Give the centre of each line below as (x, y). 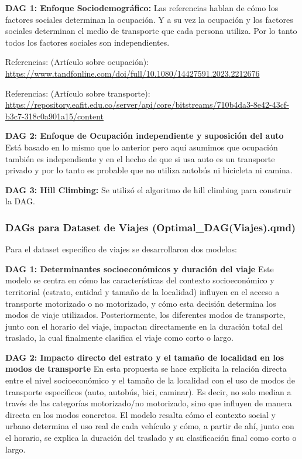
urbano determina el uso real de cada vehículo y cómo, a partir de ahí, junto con (150, 426)
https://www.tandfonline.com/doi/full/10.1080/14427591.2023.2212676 (133, 73)
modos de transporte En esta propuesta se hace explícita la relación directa (146, 369)
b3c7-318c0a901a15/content (54, 116)
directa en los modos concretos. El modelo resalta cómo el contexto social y (140, 414)
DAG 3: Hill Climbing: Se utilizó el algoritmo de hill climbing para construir (148, 189)
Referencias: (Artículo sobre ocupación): (77, 62)
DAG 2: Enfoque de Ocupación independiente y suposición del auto (145, 136)
